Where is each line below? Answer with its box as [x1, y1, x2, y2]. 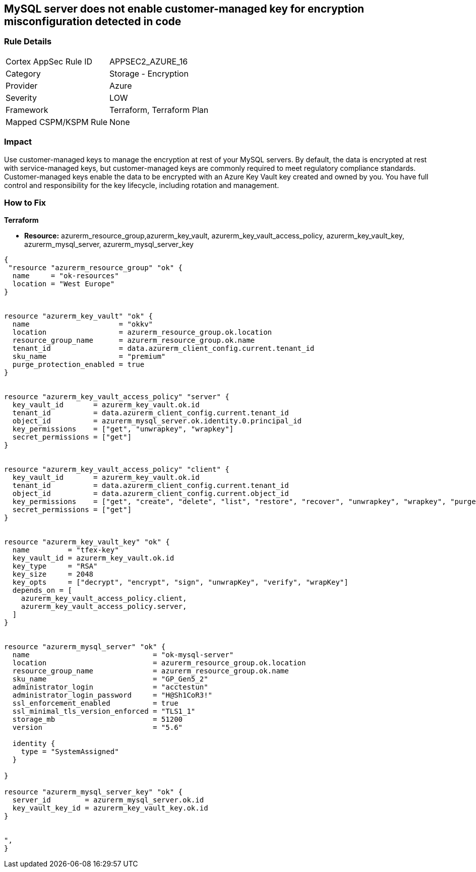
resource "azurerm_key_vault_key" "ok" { [4, 538, 170, 546]
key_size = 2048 [12, 570, 94, 579]
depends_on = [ [12, 586, 72, 595]
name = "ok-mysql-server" [12, 651, 234, 659]
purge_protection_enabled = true [12, 360, 145, 369]
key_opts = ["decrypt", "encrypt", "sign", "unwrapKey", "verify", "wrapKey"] [12, 578, 348, 587]
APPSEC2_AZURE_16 [109, 56, 188, 67]
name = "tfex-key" [12, 546, 119, 554]
